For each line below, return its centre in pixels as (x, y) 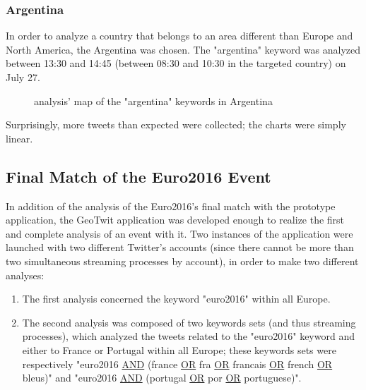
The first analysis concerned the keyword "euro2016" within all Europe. (176, 299)
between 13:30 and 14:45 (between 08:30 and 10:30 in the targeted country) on (176, 63)
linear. (19, 138)
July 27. (23, 77)
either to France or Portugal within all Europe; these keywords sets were (179, 349)
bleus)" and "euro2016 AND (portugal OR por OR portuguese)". (162, 378)
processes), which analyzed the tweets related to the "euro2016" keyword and (188, 336)
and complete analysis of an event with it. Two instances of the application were (179, 233)
